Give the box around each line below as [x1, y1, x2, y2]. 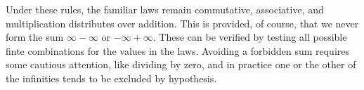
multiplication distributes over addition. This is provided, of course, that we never [6, 15, 359, 30]
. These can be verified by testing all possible [152, 30, 347, 44]
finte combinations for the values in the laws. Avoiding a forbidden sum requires [6, 43, 350, 58]
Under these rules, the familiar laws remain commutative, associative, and [6, 2, 324, 16]
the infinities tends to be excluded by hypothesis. [6, 70, 217, 85]
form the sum [6, 30, 64, 44]
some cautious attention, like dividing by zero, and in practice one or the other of [6, 57, 356, 72]
